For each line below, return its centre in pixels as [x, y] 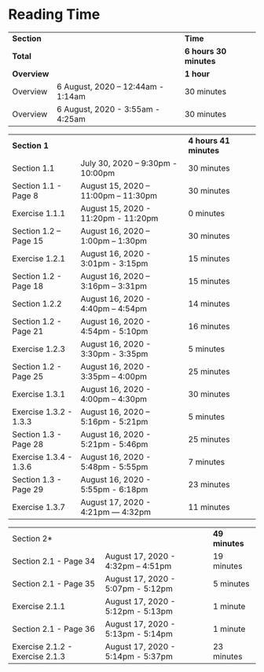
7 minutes [207, 461]
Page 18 [28, 286]
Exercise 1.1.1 [38, 213]
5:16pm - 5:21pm [114, 421]
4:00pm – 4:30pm [114, 398]
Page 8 [26, 196]
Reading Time [54, 15]
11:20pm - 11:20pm [119, 218]
